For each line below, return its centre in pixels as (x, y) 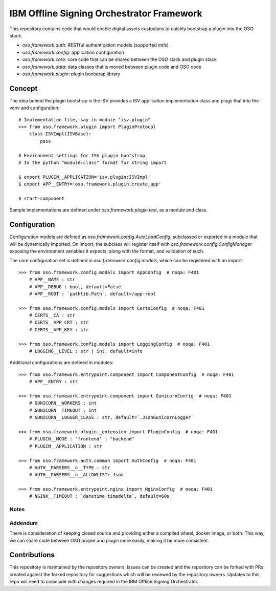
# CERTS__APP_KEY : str (59, 330)
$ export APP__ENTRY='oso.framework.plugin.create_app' (90, 184)
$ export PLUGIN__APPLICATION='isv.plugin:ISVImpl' (85, 177)
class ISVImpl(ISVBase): (60, 134)
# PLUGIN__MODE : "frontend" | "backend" (82, 439)
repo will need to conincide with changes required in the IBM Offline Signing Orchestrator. (104, 582)
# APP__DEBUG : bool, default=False (75, 287)
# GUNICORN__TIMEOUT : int (63, 410)
